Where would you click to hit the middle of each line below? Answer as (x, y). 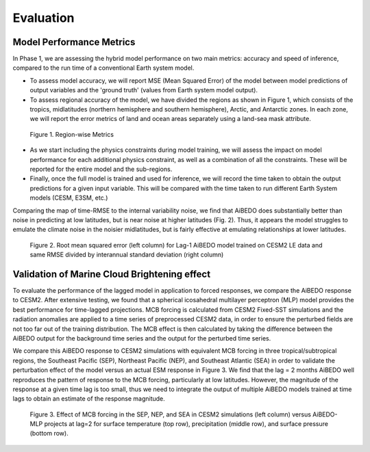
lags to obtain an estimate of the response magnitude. (89, 399)
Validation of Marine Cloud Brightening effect (112, 274)
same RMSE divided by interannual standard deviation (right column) (127, 255)
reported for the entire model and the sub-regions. (101, 169)
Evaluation (44, 18)
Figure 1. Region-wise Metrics (72, 134)
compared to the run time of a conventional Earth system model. (103, 68)
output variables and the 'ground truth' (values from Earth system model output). (144, 90)
